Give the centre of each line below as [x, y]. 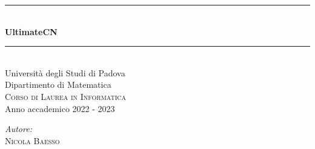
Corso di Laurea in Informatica [66, 96]
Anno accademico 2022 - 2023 [60, 108]
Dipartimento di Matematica [58, 84]
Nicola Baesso [32, 140]
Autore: [18, 129]
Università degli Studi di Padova [65, 72]
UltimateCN [31, 31]
